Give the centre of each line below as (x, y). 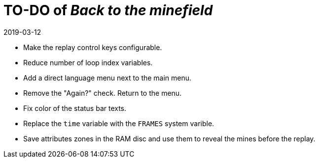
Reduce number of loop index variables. (88, 62)
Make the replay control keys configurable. (93, 47)
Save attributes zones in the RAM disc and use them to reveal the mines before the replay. (169, 138)
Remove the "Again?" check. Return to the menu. (103, 93)
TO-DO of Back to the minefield (108, 10)
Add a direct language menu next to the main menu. (107, 78)
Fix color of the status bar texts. (75, 108)
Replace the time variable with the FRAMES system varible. (119, 123)
